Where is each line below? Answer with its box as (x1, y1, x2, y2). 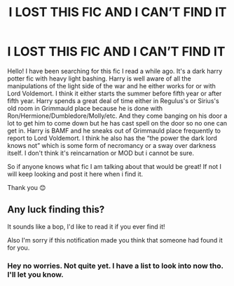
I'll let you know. (7, 269, 64, 279)
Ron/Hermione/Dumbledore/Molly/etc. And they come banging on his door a (7, 111, 228, 120)
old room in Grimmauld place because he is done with (7, 104, 163, 112)
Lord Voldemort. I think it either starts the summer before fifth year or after (7, 89, 222, 97)
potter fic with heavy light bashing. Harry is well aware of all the (7, 74, 191, 83)
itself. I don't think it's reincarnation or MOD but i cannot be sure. (7, 149, 195, 157)
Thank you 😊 (7, 183, 46, 191)
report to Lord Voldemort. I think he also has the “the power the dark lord (7, 134, 217, 142)
